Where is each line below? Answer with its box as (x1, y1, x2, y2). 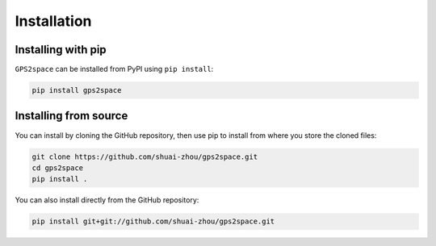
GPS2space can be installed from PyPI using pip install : (15, 65, 214, 74)
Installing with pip (15, 43, 107, 56)
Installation (15, 12, 92, 30)
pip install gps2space (31, 85, 122, 95)
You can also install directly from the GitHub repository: (15, 195, 199, 205)
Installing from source (15, 109, 128, 123)
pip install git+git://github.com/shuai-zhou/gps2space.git (31, 217, 275, 226)
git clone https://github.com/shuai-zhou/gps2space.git (31, 152, 258, 161)
